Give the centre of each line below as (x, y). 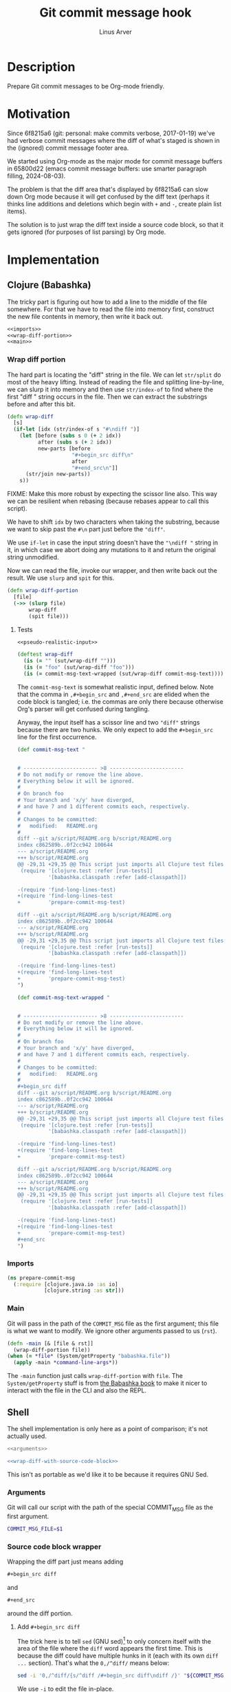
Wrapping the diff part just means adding (65, 1562)
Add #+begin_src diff (48, 1626)
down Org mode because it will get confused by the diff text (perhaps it (108, 196)
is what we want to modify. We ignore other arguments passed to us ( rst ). (112, 1330)
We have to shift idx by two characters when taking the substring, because (113, 522)
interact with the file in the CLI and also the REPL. (77, 1390)
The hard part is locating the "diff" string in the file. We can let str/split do (114, 375)
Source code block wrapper (54, 1546)
